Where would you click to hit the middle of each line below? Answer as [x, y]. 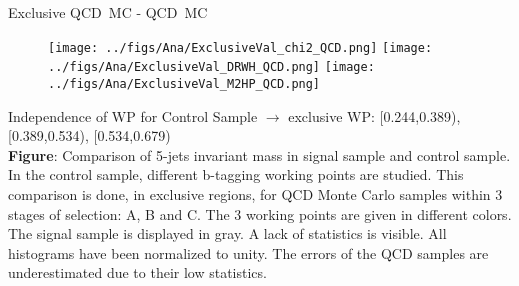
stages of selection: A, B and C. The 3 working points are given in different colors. [260, 213]
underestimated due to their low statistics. [137, 272]
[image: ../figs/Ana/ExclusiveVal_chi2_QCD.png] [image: [240, 47]
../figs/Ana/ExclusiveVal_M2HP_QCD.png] [184, 83]
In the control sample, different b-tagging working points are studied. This [236, 174]
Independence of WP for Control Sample [133, 115]
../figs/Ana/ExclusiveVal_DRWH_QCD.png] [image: [211, 67]
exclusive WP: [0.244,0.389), [374, 115]
